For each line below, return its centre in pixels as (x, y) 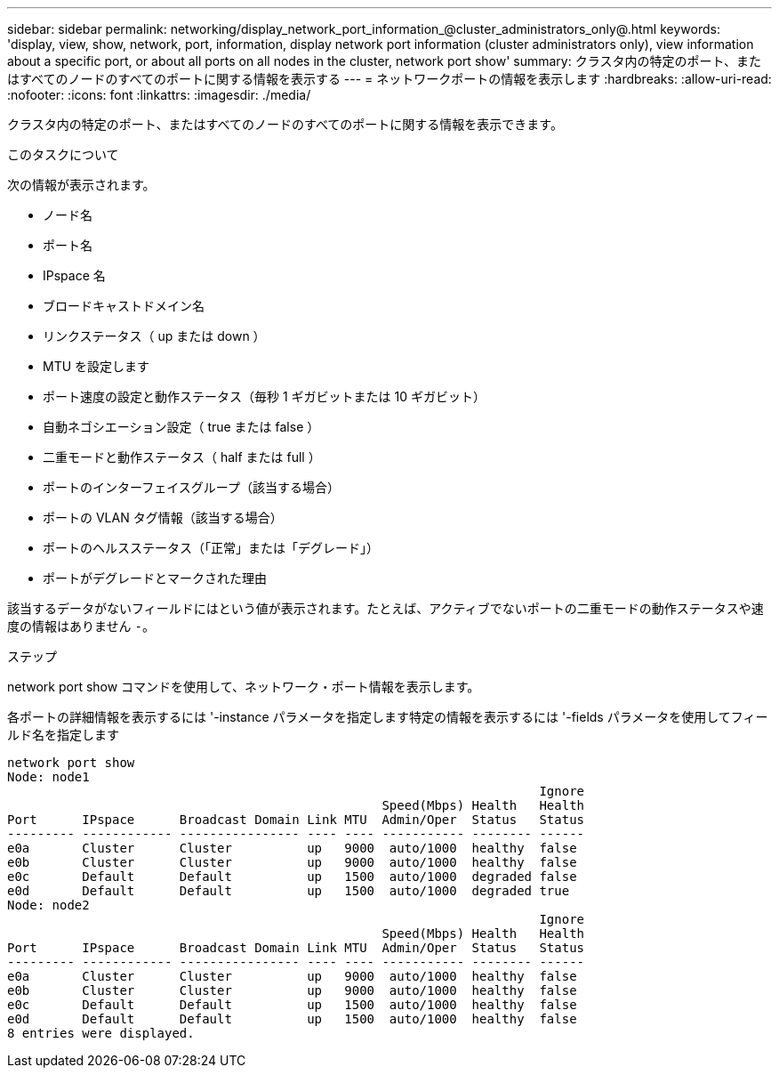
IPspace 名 (74, 275)
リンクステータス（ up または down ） (154, 336)
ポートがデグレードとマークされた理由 (155, 578)
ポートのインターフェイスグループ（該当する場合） (191, 487)
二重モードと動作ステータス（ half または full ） (182, 457)
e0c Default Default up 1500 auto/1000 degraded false (292, 877)
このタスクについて (63, 154)
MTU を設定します (96, 366)
